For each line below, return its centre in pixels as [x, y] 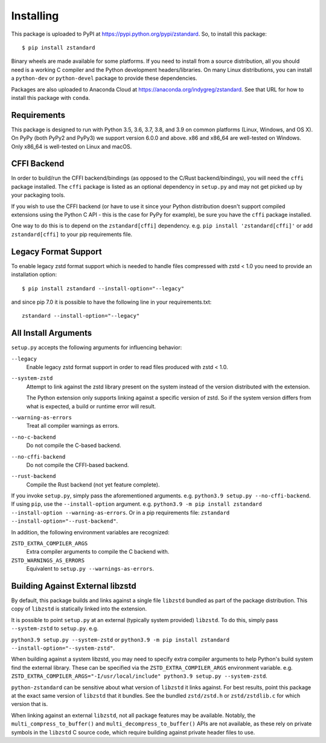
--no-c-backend [34, 437]
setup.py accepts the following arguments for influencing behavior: [97, 347]
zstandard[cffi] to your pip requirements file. [72, 234]
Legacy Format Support [56, 251]
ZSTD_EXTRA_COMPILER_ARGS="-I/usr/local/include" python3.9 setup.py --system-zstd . [139, 676]
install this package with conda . [51, 97]
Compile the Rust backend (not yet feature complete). [93, 485]
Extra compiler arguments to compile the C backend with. [98, 552]
